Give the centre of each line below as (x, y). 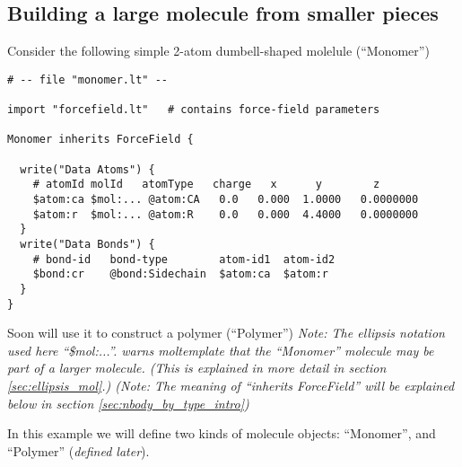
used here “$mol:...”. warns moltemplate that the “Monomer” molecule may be (221, 350)
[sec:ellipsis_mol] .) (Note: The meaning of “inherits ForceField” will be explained (231, 386)
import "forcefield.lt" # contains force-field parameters (194, 110)
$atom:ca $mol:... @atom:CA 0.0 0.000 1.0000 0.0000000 (226, 200)
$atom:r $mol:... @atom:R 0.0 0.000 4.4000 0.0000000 (226, 214)
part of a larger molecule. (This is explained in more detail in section (197, 368)
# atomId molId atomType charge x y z (206, 185)
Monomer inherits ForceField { (100, 140)
